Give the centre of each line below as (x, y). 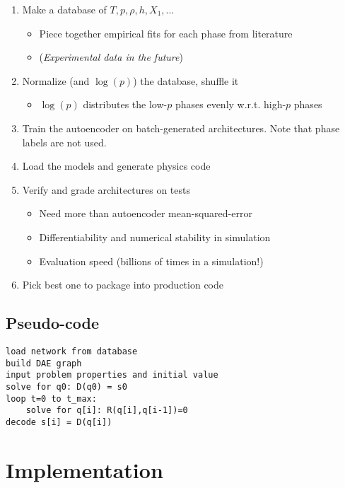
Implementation (84, 469)
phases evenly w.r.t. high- (230, 104)
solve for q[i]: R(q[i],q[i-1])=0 (107, 411)
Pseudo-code (53, 323)
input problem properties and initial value (112, 375)
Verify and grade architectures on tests (106, 189)
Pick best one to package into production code (123, 285)
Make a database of (64, 9)
